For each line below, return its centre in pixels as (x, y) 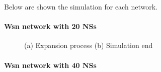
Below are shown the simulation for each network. (81, 6)
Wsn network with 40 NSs (50, 65)
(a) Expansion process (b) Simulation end (89, 45)
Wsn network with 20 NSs (50, 26)
